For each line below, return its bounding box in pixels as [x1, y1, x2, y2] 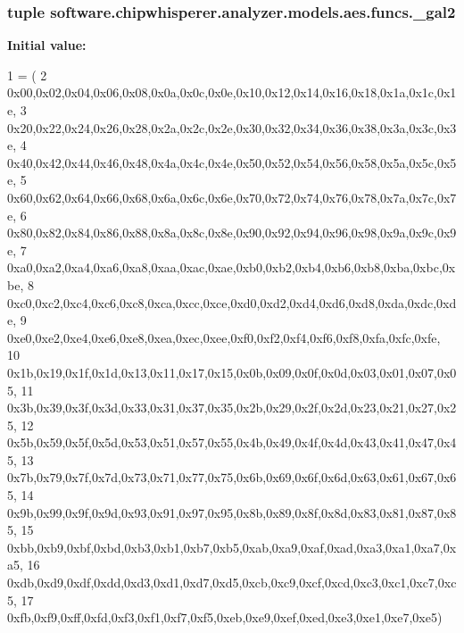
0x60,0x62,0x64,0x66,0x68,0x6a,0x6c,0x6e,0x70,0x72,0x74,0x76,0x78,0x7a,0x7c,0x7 [7, 187, 457, 206]
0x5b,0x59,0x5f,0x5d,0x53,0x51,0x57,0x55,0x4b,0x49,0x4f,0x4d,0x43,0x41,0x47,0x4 [7, 433, 457, 452]
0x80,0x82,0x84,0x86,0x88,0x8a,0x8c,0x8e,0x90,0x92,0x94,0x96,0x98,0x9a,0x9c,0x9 [7, 223, 457, 242]
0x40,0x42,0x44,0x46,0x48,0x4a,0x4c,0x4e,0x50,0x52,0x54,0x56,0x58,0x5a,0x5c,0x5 [7, 153, 457, 171]
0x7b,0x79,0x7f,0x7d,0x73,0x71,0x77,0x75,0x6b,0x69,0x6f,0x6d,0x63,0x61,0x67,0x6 [7, 468, 457, 487]
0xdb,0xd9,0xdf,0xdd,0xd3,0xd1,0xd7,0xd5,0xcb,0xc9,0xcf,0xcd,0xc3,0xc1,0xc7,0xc [7, 573, 457, 592]
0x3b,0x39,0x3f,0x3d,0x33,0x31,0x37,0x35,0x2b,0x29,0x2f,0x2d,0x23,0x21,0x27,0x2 [7, 398, 457, 417]
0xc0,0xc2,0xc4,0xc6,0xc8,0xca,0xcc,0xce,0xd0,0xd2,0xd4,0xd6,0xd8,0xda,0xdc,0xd [7, 293, 457, 312]
